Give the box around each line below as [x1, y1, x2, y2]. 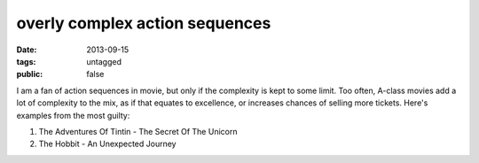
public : [16, 69, 43, 80]
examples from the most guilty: [16, 110, 130, 120]
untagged [86, 56, 122, 66]
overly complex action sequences [16, 13, 271, 33]
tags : [16, 56, 36, 66]
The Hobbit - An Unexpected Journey [38, 138, 177, 150]
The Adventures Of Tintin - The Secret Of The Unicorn [38, 126, 238, 136]
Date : [16, 44, 37, 55]
